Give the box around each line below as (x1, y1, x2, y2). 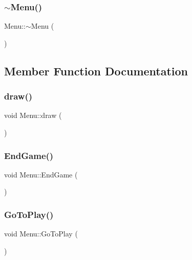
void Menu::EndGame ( (4, 169, 78, 179)
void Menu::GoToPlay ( (4, 228, 78, 239)
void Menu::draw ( (4, 110, 62, 121)
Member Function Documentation (4, 63, 188, 78)
